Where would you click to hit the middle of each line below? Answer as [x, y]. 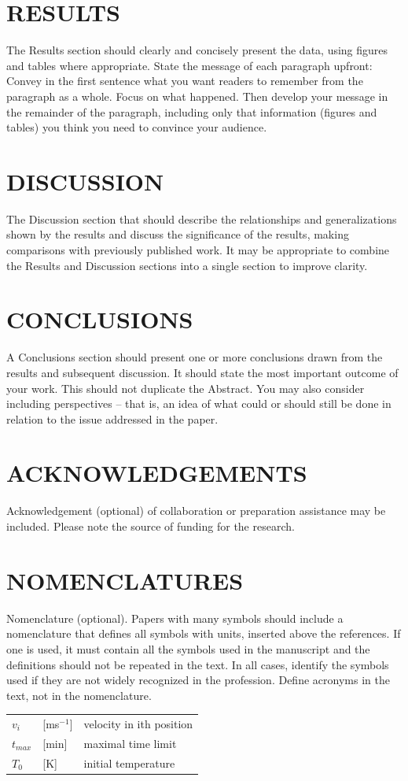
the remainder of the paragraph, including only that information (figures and [192, 111]
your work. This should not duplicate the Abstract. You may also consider [186, 388]
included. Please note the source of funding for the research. [151, 526]
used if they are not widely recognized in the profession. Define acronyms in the [198, 680]
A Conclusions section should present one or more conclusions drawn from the [195, 357]
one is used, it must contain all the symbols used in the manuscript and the [188, 648]
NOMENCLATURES [125, 580]
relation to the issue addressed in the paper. [112, 418]
